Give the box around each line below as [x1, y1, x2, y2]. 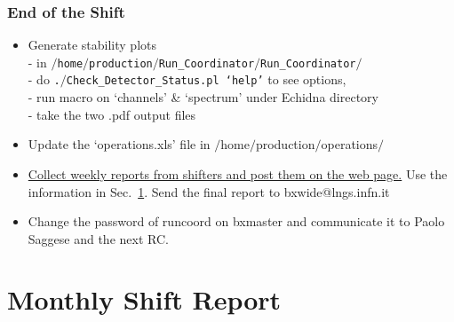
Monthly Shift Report [7, 281, 282, 318]
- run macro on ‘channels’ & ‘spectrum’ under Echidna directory [28, 88, 378, 106]
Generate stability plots [28, 35, 156, 54]
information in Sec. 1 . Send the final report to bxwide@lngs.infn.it [28, 182, 390, 200]
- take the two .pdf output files [28, 105, 196, 123]
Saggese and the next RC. [28, 229, 169, 247]
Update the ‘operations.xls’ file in [28, 135, 211, 153]
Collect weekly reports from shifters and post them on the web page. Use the [28, 164, 448, 183]
